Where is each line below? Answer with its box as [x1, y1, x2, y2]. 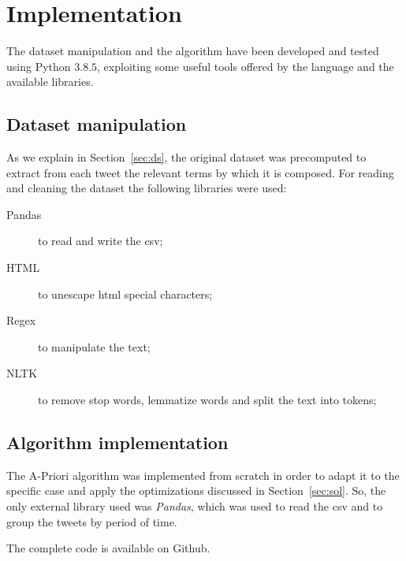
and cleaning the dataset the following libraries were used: [6, 180, 287, 196]
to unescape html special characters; [38, 285, 213, 302]
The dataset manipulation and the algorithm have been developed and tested [6, 43, 379, 59]
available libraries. [6, 73, 94, 90]
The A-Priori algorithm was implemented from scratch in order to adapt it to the [6, 466, 400, 483]
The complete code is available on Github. [6, 540, 210, 556]
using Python [6, 58, 71, 74]
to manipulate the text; [38, 338, 151, 355]
